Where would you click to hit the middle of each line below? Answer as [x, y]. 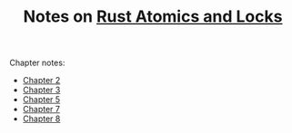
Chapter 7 [41, 109]
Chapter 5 [41, 100]
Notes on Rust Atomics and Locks [153, 17]
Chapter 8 [41, 119]
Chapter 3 [41, 90]
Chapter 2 [41, 81]
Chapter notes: [37, 63]
